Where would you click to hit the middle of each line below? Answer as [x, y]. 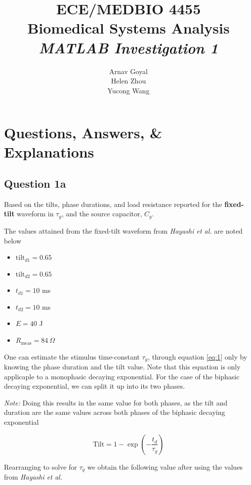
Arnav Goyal [128, 71]
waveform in [35, 214]
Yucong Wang [128, 90]
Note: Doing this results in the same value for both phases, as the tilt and [116, 402]
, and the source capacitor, [102, 214]
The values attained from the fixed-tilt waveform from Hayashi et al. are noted [123, 230]
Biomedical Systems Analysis [128, 28]
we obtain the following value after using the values [165, 466]
